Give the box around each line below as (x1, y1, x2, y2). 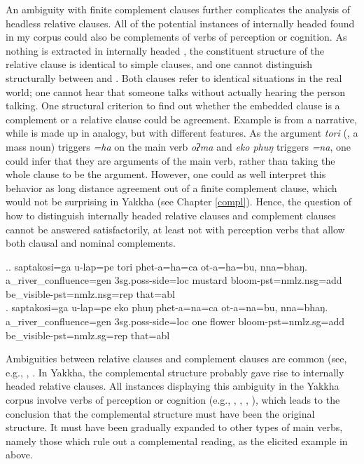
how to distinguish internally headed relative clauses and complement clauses (6, 207, 336, 222)
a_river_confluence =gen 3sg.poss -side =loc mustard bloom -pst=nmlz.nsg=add (6, 273, 342, 287)
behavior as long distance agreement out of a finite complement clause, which (6, 180, 337, 195)
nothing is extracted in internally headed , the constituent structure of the (6, 43, 325, 57)
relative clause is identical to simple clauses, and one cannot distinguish (6, 57, 313, 71)
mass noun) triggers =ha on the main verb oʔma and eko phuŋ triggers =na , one (6, 139, 351, 153)
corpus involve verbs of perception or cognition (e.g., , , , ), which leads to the (6, 393, 340, 407)
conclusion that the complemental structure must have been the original (6, 406, 315, 421)
